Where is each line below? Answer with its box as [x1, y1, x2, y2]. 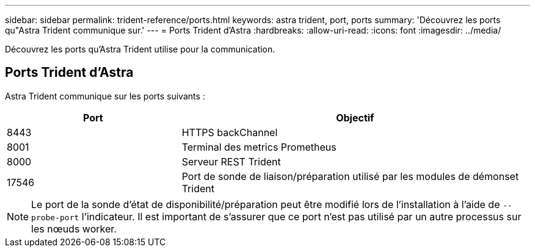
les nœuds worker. [31, 222, 117, 235]
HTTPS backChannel [181, 126, 278, 139]
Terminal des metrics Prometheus [181, 140, 337, 153]
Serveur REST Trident [181, 155, 281, 168]
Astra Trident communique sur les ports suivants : [5, 90, 205, 101]
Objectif [336, 111, 374, 124]
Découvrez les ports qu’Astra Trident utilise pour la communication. [5, 44, 275, 54]
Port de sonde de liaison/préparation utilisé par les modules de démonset [181, 170, 519, 182]
